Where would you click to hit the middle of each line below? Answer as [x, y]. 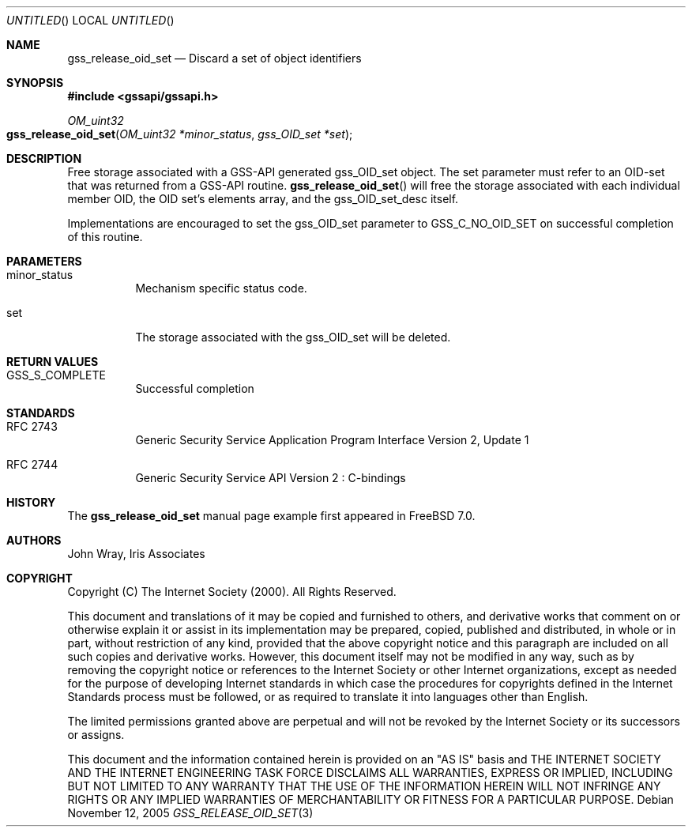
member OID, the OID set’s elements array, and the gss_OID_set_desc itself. [263, 199]
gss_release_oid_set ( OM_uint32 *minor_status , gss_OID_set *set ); [180, 134]
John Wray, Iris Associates [136, 554]
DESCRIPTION [44, 158]
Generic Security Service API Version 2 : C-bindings [271, 478]
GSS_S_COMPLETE [56, 375]
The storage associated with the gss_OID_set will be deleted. [293, 337]
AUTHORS [34, 540]
